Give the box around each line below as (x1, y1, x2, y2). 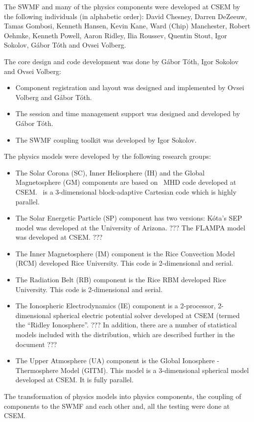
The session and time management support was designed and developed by (15, 108, 240, 119)
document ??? (15, 339, 57, 349)
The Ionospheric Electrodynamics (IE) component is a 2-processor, (15, 300, 216, 311)
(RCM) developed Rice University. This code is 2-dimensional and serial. (15, 258, 233, 268)
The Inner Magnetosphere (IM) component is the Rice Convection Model (15, 248, 235, 258)
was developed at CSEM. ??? (15, 232, 103, 242)
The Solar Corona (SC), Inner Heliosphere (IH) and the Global (15, 167, 205, 177)
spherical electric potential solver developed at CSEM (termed (53, 310, 240, 320)
